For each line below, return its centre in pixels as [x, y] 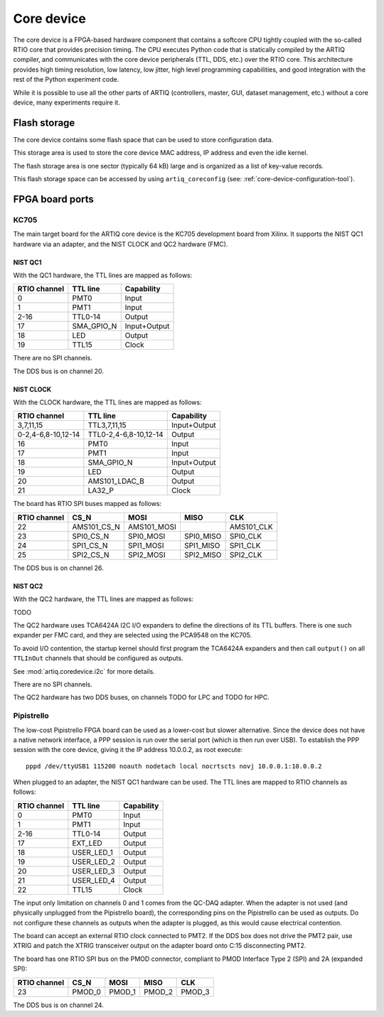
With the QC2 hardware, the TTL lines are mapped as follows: [103, 599]
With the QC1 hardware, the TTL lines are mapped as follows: [103, 275]
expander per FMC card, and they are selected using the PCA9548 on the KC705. [133, 635]
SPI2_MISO [203, 554]
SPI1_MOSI [146, 545]
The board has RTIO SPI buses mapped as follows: [87, 504]
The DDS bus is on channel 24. [59, 1005]
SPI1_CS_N [90, 545]
